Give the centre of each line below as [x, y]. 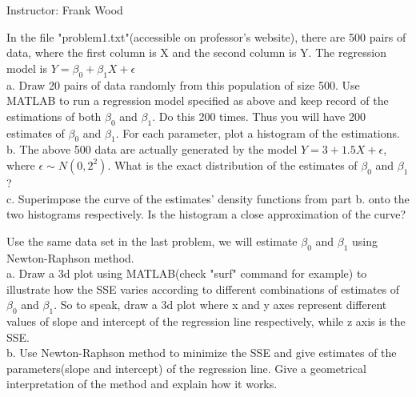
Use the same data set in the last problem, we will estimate [152, 241]
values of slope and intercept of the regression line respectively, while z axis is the [206, 321]
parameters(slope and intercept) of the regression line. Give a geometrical [186, 368]
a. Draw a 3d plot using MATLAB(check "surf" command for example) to [187, 273]
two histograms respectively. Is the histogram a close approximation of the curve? [206, 214]
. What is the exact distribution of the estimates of [232, 164]
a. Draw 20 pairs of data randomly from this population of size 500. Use [183, 84]
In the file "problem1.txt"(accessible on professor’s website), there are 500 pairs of [206, 36]
